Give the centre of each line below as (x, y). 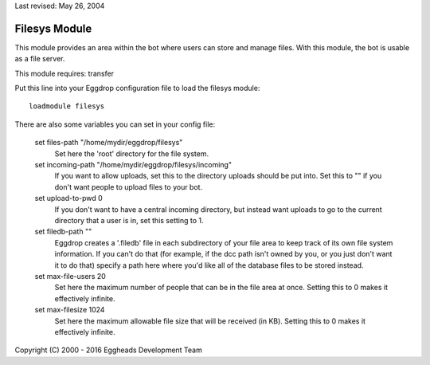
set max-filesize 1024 (70, 310)
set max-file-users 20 (70, 276)
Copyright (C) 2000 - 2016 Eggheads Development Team (108, 350)
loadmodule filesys (67, 106)
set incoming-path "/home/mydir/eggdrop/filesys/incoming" (133, 165)
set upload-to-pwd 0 (68, 198)
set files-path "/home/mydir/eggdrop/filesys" (109, 143)
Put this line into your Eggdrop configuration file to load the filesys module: (137, 88)
